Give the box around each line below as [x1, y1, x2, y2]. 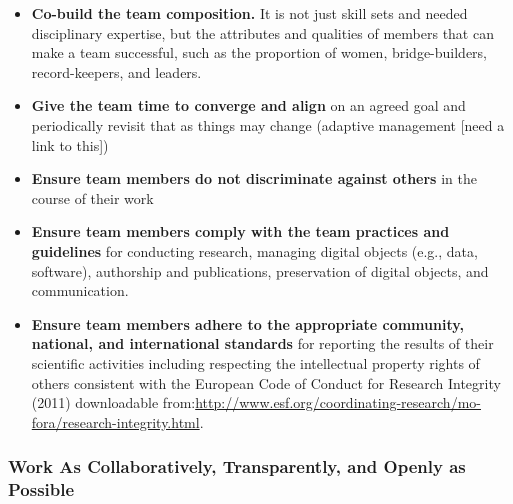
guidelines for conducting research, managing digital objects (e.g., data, [31, 240, 478, 261]
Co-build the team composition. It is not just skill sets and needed [31, 3, 468, 23]
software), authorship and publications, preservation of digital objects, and [31, 260, 489, 281]
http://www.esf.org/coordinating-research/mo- [195, 392, 481, 413]
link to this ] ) [31, 134, 109, 155]
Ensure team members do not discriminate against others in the [31, 168, 477, 189]
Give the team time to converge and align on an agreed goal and [31, 95, 466, 116]
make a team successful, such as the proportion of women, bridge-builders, [31, 42, 488, 63]
